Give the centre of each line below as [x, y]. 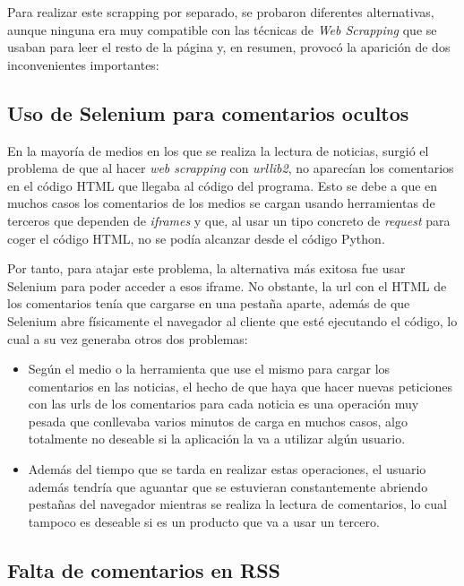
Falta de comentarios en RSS [144, 569]
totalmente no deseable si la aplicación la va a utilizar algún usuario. [217, 439]
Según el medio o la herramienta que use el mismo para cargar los [209, 369]
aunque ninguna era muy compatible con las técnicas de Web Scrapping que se [222, 29]
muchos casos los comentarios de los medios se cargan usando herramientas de [221, 203]
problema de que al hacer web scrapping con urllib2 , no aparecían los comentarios [231, 168]
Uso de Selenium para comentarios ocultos [208, 112]
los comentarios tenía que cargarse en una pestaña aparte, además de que [209, 303]
